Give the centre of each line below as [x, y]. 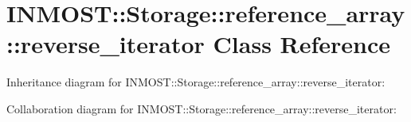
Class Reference [302, 44]
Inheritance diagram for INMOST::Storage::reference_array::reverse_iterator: [196, 82]
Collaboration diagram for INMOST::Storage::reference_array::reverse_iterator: [202, 108]
